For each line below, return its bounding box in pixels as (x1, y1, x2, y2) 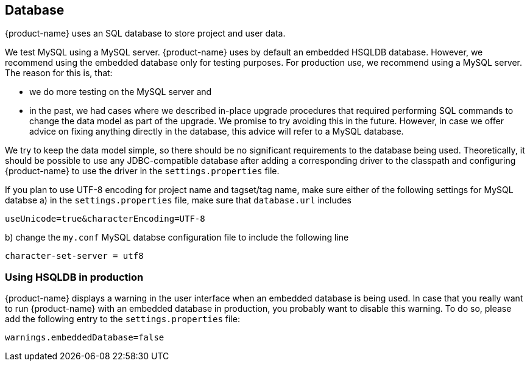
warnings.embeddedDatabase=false (5, 333, 164, 343)
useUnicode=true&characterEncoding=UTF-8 (5, 214, 205, 224)
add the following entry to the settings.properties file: (5, 314, 240, 325)
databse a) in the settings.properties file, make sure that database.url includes (5, 195, 352, 206)
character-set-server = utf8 (5, 251, 144, 261)
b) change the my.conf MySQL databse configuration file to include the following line (5, 232, 349, 243)
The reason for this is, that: (5, 68, 113, 79)
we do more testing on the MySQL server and (29, 86, 212, 97)
